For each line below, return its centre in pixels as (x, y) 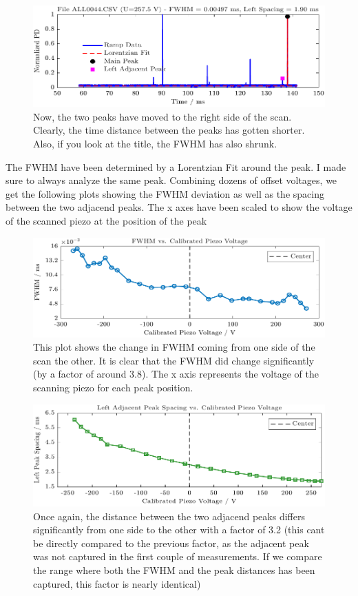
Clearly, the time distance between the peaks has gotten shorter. (169, 130)
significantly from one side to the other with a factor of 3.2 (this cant (179, 530)
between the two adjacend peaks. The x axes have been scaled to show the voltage (179, 207)
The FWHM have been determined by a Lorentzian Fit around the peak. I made (176, 166)
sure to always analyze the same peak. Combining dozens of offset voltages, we (171, 180)
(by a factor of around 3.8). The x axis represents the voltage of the (176, 374)
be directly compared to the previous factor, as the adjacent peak (171, 543)
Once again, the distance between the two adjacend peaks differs (169, 516)
